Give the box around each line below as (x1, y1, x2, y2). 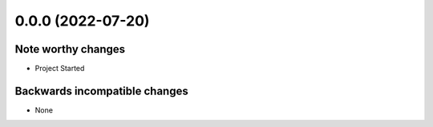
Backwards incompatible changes (14, 84, 188, 97)
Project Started (34, 64, 85, 73)
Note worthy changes (14, 42, 126, 56)
